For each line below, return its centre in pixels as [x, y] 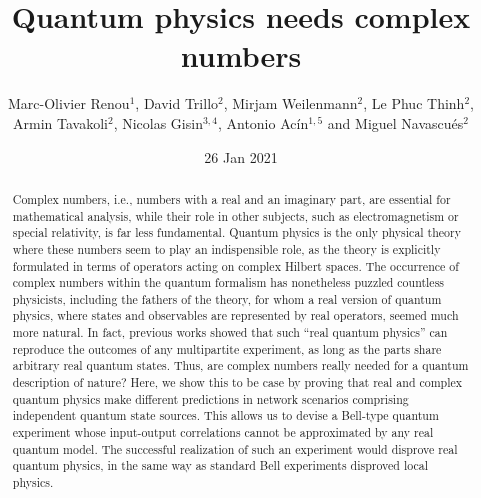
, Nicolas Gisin [158, 122]
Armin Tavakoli [60, 122]
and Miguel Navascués [395, 122]
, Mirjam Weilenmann [290, 103]
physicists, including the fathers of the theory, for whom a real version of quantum [227, 298]
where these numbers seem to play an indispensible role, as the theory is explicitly [226, 248]
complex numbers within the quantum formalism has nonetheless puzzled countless [228, 282]
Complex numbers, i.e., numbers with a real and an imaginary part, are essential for [231, 198]
